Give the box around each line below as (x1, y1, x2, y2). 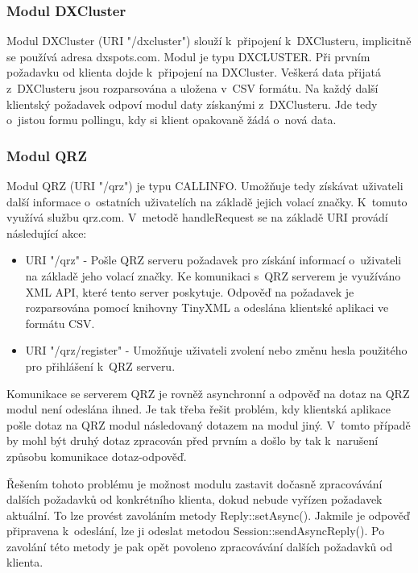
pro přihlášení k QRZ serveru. (25, 357, 176, 374)
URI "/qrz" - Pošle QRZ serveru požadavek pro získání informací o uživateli (25, 251, 402, 268)
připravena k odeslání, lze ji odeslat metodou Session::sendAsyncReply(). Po (6, 522, 385, 539)
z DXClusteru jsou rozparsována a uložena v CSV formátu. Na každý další (6, 80, 379, 96)
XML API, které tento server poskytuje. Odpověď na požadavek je (25, 283, 354, 300)
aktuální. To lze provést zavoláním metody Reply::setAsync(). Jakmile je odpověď (6, 506, 410, 523)
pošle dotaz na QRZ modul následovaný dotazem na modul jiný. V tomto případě (6, 416, 411, 433)
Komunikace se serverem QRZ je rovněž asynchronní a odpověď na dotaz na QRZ (6, 384, 410, 401)
